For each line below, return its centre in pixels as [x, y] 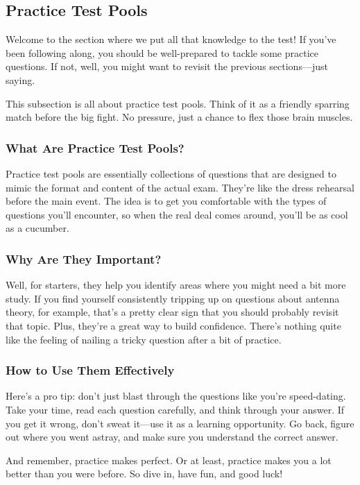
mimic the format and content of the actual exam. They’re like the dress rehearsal [180, 187]
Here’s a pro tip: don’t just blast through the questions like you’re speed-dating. [176, 396]
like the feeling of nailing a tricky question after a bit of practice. [144, 339]
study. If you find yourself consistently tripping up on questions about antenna [173, 298]
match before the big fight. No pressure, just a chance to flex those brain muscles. [179, 117]
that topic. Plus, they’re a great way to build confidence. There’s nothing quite [173, 325]
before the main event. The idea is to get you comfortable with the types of [166, 201]
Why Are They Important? [84, 258]
